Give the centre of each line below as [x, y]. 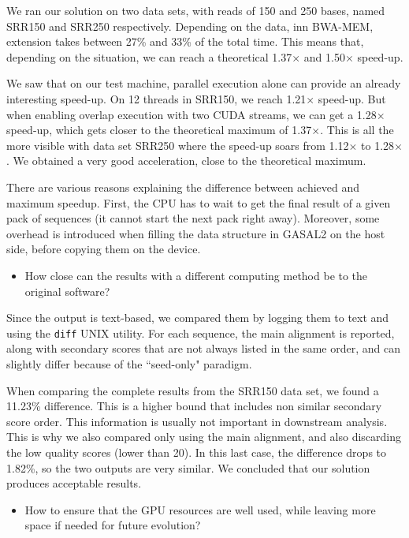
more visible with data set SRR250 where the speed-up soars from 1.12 [178, 145]
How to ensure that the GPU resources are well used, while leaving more [200, 509]
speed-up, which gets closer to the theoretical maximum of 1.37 [159, 130]
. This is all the [357, 130]
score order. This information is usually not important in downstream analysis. [197, 421]
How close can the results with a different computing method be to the [196, 275]
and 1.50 [324, 56]
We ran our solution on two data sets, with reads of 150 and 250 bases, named [196, 10]
